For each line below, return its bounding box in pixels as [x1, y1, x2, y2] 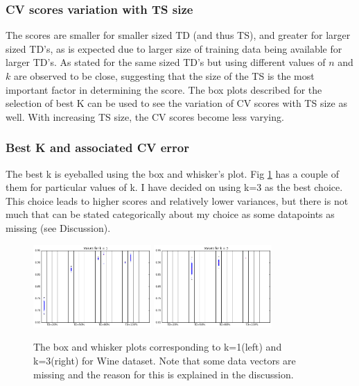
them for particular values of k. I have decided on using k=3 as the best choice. [6, 180, 343, 194]
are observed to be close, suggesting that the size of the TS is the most [13, 69, 315, 83]
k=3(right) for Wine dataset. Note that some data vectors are [33, 353, 296, 367]
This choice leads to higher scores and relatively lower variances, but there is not [6, 193, 349, 208]
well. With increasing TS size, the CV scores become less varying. [6, 109, 284, 124]
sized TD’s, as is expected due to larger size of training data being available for [6, 41, 342, 56]
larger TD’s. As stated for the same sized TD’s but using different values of [6, 55, 326, 69]
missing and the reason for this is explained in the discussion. [33, 367, 294, 381]
